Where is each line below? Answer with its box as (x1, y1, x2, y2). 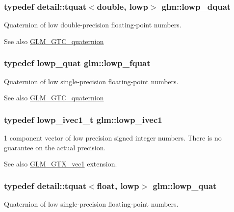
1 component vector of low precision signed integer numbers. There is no (4, 133, 222, 143)
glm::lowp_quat (153, 179, 217, 191)
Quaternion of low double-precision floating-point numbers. (4, 20, 182, 30)
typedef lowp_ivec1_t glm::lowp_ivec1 (4, 113, 162, 125)
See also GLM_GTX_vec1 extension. (4, 159, 117, 169)
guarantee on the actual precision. (4, 142, 106, 152)
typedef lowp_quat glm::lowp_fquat (4, 57, 151, 69)
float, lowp (97, 179, 139, 191)
